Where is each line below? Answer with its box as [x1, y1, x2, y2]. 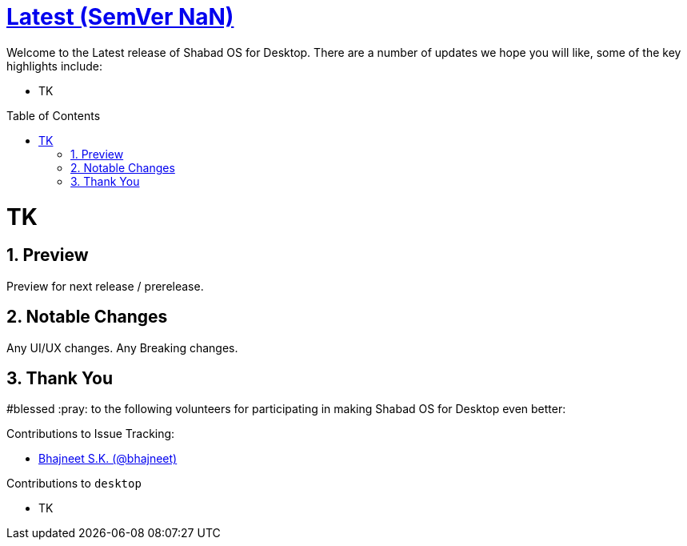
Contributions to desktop [6, 476, 142, 491]
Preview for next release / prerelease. [6, 279, 204, 293]
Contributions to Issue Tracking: [6, 427, 175, 441]
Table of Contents [6, 108, 101, 122]
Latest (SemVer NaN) [6, 3, 234, 30]
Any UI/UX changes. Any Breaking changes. [6, 340, 238, 355]
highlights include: [6, 58, 103, 73]
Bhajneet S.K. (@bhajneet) [38, 452, 178, 466]
